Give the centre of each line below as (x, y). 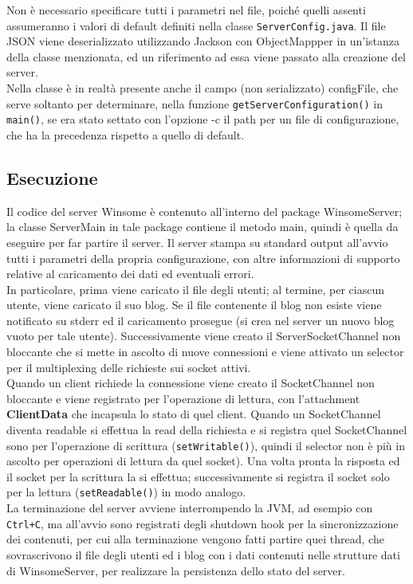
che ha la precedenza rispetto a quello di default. (126, 134)
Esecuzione (52, 177)
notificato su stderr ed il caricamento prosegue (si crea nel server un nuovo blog (201, 320)
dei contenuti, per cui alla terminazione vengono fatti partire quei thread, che (195, 539)
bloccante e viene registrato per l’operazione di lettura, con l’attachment (183, 398)
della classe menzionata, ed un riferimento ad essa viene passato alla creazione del (206, 56)
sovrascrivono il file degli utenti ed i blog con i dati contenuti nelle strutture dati (203, 554)
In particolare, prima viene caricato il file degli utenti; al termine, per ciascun (195, 289)
